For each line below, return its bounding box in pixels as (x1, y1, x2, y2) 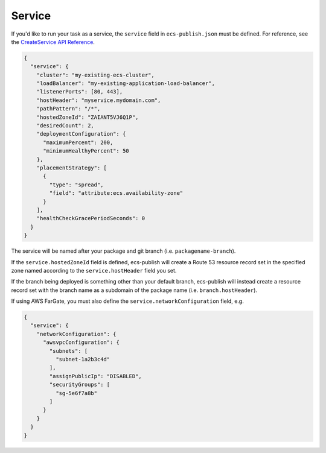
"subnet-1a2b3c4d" (55, 356, 110, 363)
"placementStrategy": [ (36, 165, 107, 171)
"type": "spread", (49, 181, 104, 188)
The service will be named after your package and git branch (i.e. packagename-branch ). (11, 247, 236, 255)
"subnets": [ (49, 347, 88, 354)
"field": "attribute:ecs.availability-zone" (49, 190, 184, 197)
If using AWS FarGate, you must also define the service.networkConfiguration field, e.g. (11, 297, 244, 305)
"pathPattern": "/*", (36, 106, 101, 112)
